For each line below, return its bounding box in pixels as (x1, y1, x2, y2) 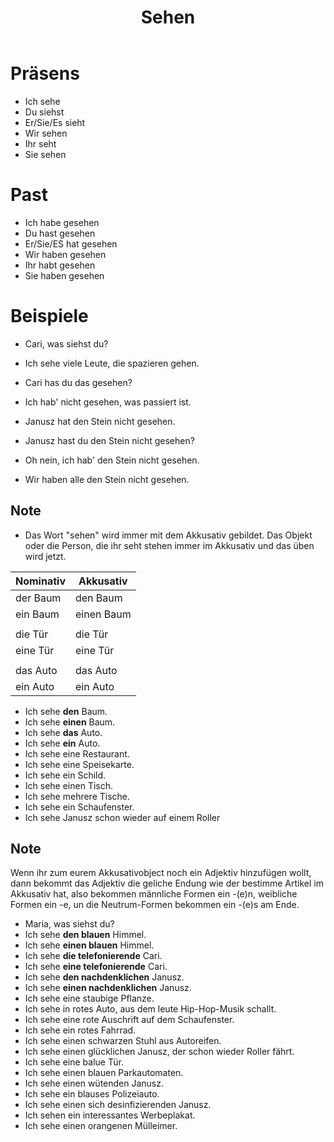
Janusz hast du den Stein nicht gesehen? (24, 434, 195, 446)
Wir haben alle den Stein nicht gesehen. (24, 473, 190, 485)
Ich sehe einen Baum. (24, 716, 116, 728)
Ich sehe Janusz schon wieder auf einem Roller (24, 811, 221, 823)
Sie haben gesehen (24, 269, 105, 281)
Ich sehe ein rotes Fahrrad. (24, 1024, 137, 1036)
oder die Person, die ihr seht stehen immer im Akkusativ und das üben (24, 539, 315, 551)
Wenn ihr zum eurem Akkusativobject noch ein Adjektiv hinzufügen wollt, (10, 867, 312, 879)
